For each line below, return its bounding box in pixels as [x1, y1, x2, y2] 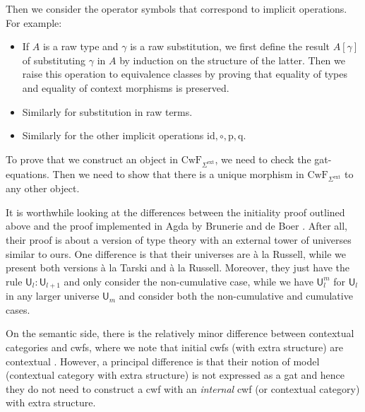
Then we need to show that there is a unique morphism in [52, 166, 304, 181]
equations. [6, 166, 49, 181]
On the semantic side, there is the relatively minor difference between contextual [6, 326, 354, 341]
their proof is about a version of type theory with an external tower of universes [6, 233, 352, 247]
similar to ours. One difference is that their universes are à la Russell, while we [6, 246, 346, 261]
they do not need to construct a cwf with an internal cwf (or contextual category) [6, 381, 360, 396]
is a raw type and [42, 39, 119, 54]
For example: [6, 15, 62, 30]
